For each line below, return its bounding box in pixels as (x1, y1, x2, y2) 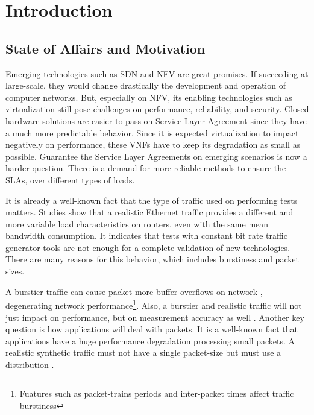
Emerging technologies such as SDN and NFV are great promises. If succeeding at (5, 67, 309, 80)
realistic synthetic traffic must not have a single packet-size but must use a (5, 346, 281, 359)
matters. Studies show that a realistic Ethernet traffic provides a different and (5, 206, 294, 218)
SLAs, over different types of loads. (5, 173, 135, 186)
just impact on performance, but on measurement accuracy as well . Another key (5, 311, 304, 323)
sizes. (5, 265, 25, 277)
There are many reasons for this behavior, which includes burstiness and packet (5, 253, 299, 265)
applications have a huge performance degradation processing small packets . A (5, 334, 295, 347)
